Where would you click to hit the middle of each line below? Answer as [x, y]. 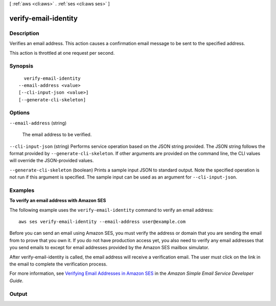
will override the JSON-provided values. [52, 161]
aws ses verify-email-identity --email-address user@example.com [102, 222]
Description [24, 33]
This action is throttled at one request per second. [62, 53]
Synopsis [21, 66]
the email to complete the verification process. [58, 264]
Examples [22, 190]
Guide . [16, 280]
